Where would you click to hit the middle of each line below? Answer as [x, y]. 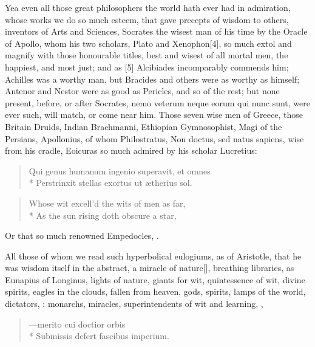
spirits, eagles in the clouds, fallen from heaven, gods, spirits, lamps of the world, [155, 291]
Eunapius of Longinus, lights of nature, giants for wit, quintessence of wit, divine [155, 279]
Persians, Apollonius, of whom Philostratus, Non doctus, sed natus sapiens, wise [154, 138]
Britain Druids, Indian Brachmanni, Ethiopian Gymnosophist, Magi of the [144, 126]
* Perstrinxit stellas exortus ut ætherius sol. [110, 183]
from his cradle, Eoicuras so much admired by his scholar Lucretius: [131, 150]
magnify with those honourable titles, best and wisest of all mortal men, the [147, 55]
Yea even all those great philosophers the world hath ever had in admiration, [148, 7]
